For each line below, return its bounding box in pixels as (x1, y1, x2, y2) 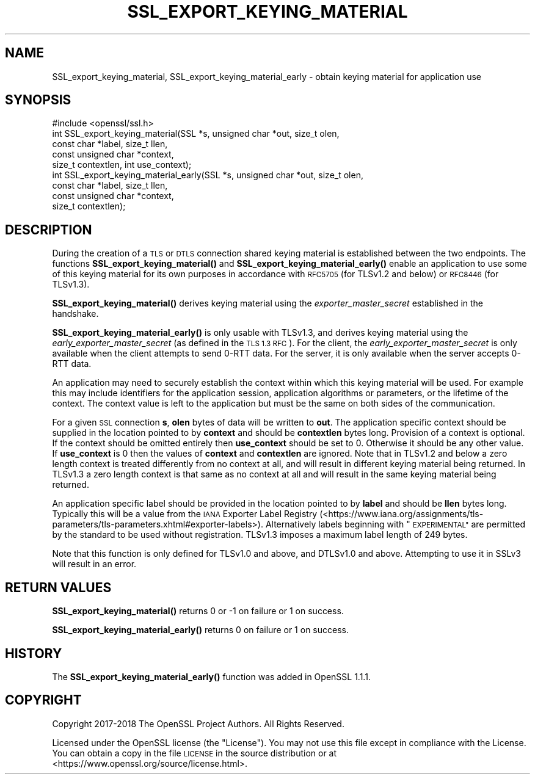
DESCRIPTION (5, 222, 92, 237)
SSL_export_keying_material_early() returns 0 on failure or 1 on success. (52, 625, 349, 636)
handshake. (52, 308, 99, 319)
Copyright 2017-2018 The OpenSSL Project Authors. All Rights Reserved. (52, 718, 344, 729)
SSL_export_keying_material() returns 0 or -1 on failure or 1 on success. (52, 606, 344, 617)
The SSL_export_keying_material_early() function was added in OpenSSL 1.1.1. (52, 671, 371, 682)
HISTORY (5, 645, 62, 661)
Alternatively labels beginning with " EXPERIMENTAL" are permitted (265, 519, 526, 530)
